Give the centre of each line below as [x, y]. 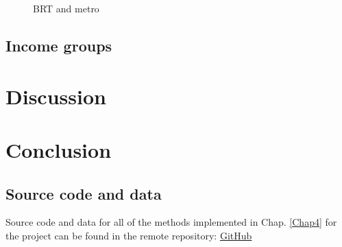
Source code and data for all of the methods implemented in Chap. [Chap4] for [171, 222]
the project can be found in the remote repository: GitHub [129, 235]
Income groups [59, 45]
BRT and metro [66, 8]
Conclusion [59, 149]
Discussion [56, 96]
